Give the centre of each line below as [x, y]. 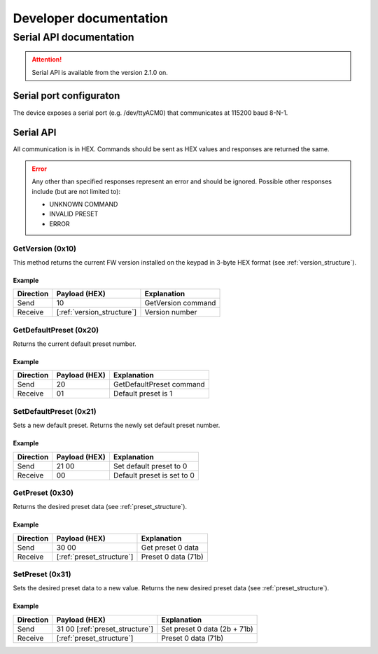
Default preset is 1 [143, 394]
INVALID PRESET [74, 214]
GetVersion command [180, 303]
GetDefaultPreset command [159, 384]
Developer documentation [90, 18]
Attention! [47, 60]
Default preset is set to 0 [154, 475]
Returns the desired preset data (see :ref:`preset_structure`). [100, 507]
